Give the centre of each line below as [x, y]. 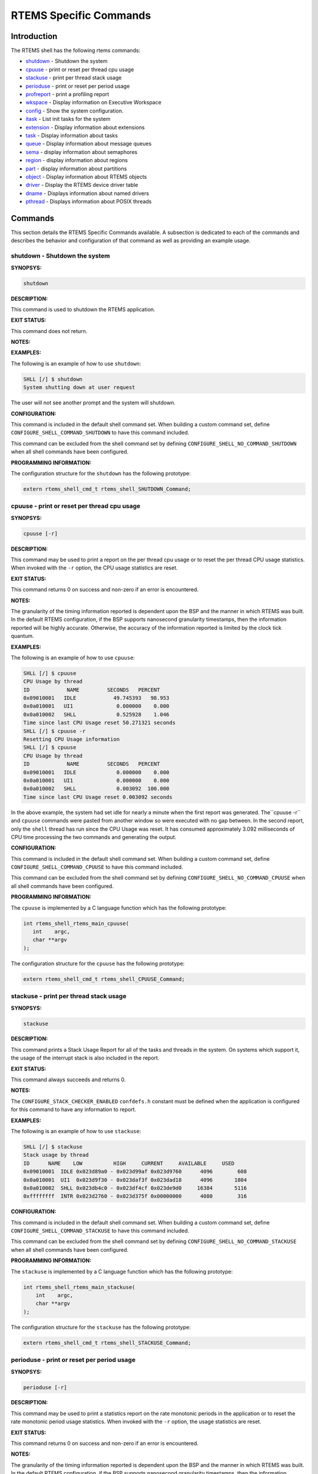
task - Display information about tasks [72, 135]
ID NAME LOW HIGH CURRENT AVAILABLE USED [129, 1163]
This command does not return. [49, 331]
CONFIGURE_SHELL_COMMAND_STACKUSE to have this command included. [100, 1231]
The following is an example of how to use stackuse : [76, 1131]
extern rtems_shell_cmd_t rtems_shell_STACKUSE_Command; [107, 1343]
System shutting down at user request [79, 387]
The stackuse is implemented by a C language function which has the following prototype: [122, 1271]
